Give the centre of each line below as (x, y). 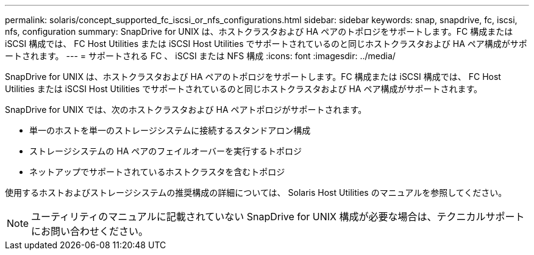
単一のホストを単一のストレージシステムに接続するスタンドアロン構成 (170, 130)
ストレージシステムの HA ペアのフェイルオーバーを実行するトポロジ (166, 151)
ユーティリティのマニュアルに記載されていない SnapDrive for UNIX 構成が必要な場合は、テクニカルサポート (278, 217)
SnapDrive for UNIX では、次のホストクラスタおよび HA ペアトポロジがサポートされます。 (186, 110)
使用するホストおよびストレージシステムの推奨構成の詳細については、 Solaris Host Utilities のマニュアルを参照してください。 (256, 192)
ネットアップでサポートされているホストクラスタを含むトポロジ (157, 172)
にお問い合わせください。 (90, 231)
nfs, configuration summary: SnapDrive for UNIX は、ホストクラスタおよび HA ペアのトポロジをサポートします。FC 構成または (259, 31)
